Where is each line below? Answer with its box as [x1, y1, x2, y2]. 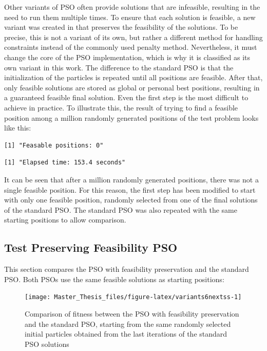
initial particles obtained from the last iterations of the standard [25, 328, 227, 339]
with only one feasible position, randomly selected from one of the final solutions [4, 194, 258, 205]
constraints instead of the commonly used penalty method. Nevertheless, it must [4, 42, 257, 52]
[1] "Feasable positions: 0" [4, 141, 104, 149]
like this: [4, 122, 31, 133]
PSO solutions [25, 338, 69, 349]
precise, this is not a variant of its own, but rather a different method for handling [4, 31, 263, 42]
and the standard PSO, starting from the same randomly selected [25, 318, 231, 329]
